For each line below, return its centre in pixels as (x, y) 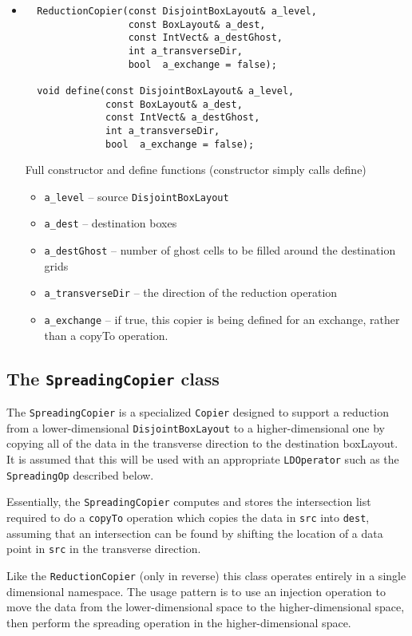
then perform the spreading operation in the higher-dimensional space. (179, 622)
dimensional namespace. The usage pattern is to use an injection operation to (196, 591)
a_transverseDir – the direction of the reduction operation (191, 292)
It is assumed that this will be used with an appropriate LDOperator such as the (203, 458)
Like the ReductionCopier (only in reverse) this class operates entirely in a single (206, 575)
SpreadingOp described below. (80, 474)
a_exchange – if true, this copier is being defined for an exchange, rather (222, 320)
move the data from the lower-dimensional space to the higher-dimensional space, (206, 607)
